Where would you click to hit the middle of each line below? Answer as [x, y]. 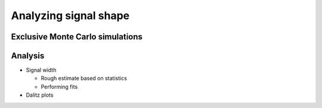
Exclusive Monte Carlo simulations [77, 37]
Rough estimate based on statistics [84, 78]
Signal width [41, 70]
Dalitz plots [40, 95]
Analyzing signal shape [70, 16]
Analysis [28, 56]
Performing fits [59, 87]
